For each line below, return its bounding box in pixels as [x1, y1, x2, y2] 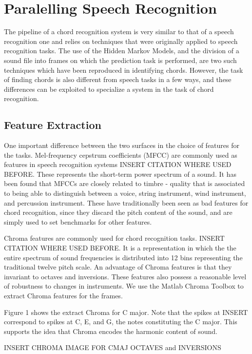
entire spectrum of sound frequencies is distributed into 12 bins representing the [4, 252, 243, 262]
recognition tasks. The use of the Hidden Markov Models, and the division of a [4, 45, 239, 56]
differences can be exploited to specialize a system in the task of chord [4, 83, 214, 94]
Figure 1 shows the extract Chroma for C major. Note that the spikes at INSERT [4, 307, 248, 317]
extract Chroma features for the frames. [4, 290, 123, 300]
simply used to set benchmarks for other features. [4, 216, 152, 227]
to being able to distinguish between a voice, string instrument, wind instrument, [4, 188, 246, 198]
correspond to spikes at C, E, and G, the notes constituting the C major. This [4, 316, 237, 327]
